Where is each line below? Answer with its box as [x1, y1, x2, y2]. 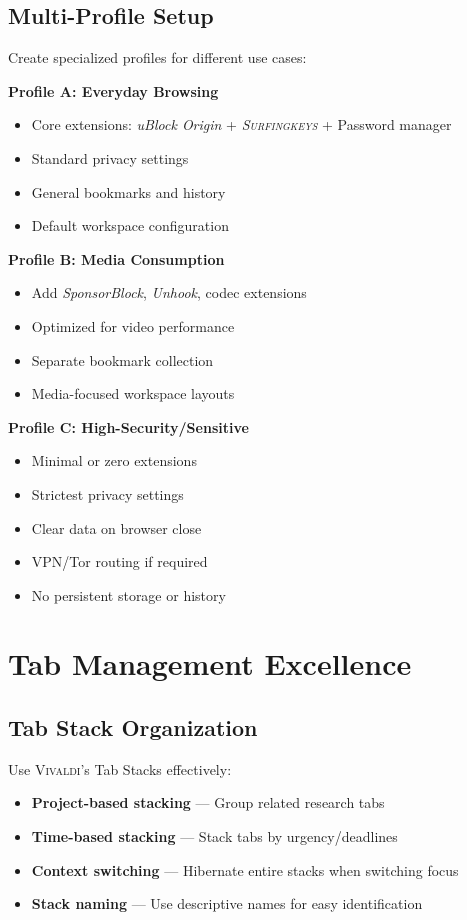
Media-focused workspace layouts [31, 383, 235, 404]
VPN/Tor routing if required [31, 551, 208, 572]
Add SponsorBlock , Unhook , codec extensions [31, 282, 307, 303]
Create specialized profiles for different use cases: [8, 47, 307, 68]
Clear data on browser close [31, 517, 202, 538]
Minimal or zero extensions [31, 450, 197, 471]
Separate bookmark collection [31, 349, 214, 370]
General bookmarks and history [31, 181, 226, 202]
